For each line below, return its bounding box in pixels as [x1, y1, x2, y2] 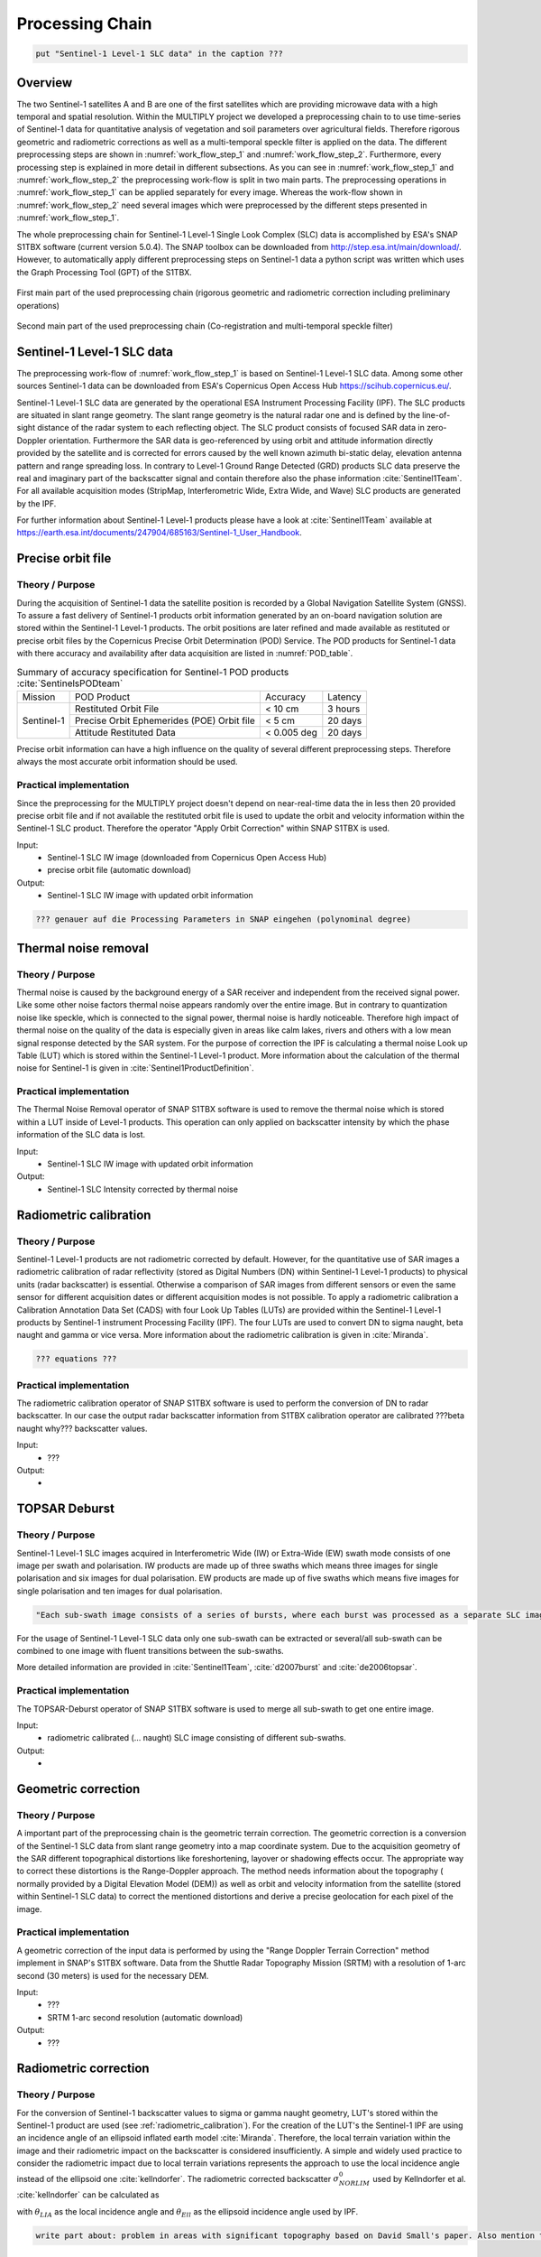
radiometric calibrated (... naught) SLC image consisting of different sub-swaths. [47, 1732, 347, 1743]
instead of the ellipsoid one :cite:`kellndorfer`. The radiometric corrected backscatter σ [16, 2173, 340, 2184]
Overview [16, 75, 73, 90]
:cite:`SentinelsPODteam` [16, 677, 124, 690]
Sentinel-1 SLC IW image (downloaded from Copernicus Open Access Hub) [47, 852, 327, 863]
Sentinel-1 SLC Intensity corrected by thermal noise [47, 1184, 239, 1194]
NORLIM [338, 2179, 370, 2188]
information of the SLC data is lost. [16, 1129, 146, 1140]
